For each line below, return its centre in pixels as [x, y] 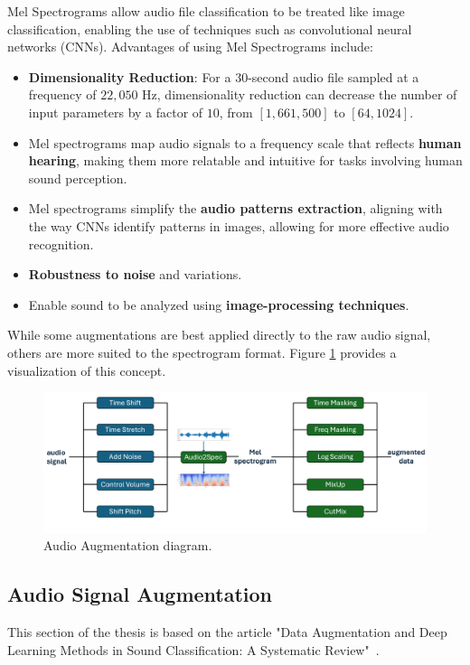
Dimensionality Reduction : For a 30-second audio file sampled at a [224, 76]
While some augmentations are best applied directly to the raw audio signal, [219, 335]
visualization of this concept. [87, 370]
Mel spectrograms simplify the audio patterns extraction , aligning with [235, 208]
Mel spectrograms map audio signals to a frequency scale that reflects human [245, 142]
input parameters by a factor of [116, 112]
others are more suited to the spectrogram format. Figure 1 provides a [202, 352]
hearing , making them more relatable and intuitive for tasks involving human [245, 160]
